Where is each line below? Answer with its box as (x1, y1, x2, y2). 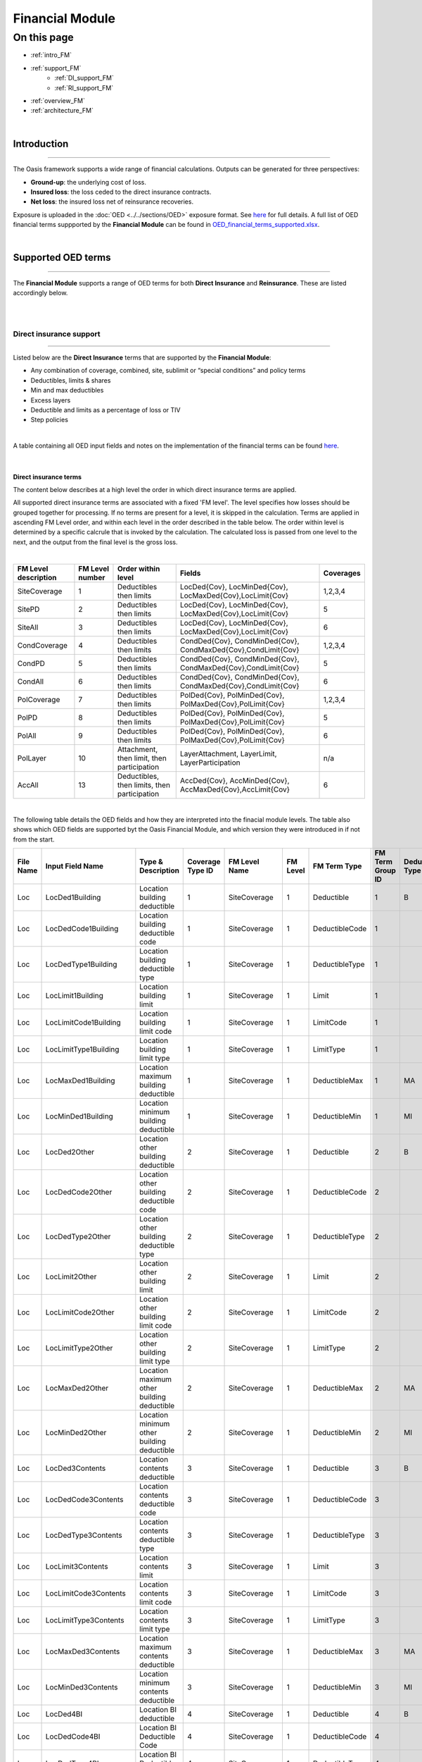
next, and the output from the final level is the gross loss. (13, 538, 178, 546)
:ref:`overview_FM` (30, 96, 86, 105)
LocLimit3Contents (45, 1562, 108, 1572)
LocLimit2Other (45, 1272, 97, 1282)
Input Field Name (45, 861, 104, 871)
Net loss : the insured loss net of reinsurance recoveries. (30, 197, 193, 206)
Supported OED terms (13, 252, 112, 264)
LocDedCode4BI (45, 1732, 101, 1742)
